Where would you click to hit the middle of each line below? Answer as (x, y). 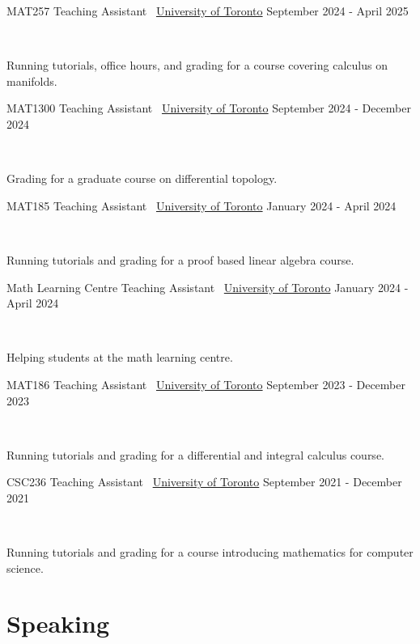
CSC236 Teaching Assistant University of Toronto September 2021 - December (204, 482)
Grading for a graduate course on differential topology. (142, 178)
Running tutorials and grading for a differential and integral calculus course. (195, 454)
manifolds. (32, 80)
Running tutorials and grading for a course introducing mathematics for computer (210, 552)
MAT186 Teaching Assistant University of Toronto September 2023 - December (206, 384)
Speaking (58, 623)
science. (25, 568)
